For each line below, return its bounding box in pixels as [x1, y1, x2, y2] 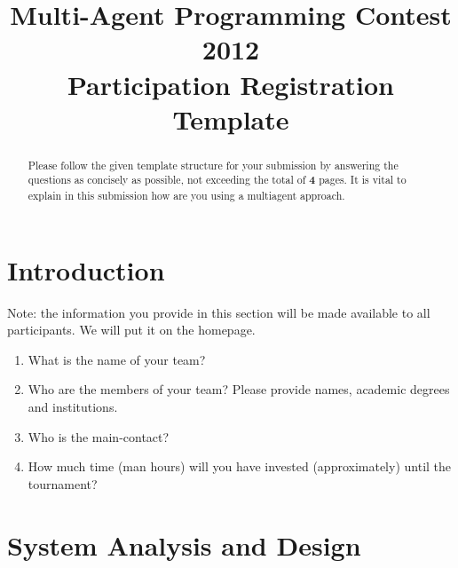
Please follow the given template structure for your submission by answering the [28, 157, 399, 172]
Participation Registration [67, 66, 394, 102]
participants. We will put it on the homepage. [7, 320, 256, 339]
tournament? [28, 474, 98, 493]
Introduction [7, 251, 165, 288]
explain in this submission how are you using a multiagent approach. [28, 188, 345, 203]
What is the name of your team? [28, 350, 206, 368]
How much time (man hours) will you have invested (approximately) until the [28, 457, 452, 476]
